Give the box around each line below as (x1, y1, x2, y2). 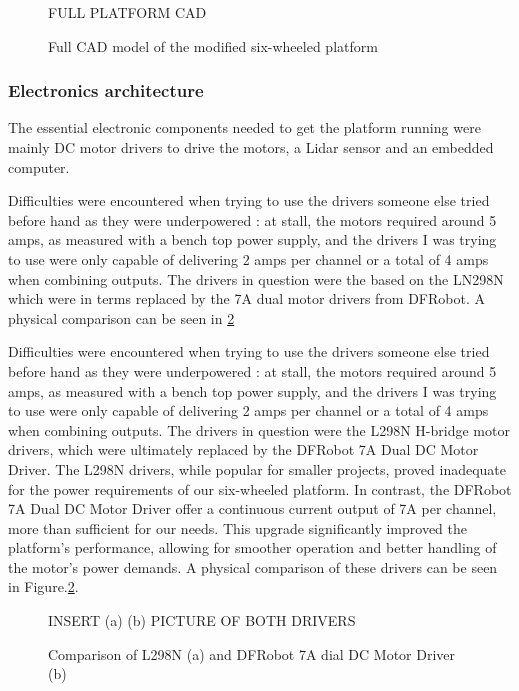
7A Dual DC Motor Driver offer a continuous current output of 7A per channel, (8, 498, 497, 519)
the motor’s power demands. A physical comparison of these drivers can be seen (8, 556, 498, 577)
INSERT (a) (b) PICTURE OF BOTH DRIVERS (48, 610, 356, 631)
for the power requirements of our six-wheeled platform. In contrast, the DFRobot (8, 478, 512, 499)
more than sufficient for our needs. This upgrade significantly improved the (8, 517, 468, 538)
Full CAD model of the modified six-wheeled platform (48, 35, 378, 56)
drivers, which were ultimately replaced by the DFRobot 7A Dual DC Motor (8, 439, 479, 460)
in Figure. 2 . (8, 576, 79, 597)
